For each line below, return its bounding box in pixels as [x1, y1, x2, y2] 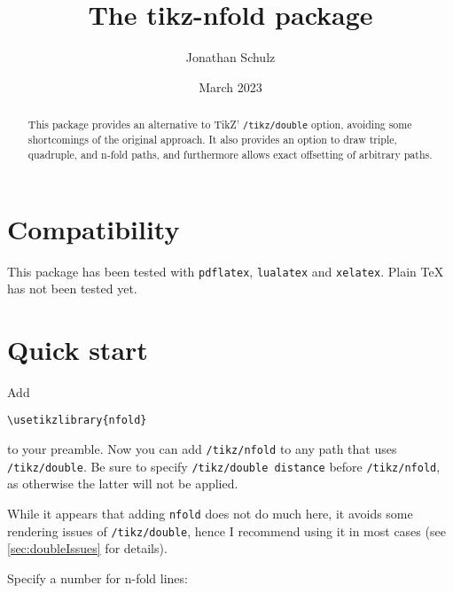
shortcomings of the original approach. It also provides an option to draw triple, [27, 132, 397, 147]
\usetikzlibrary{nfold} [7, 414, 147, 427]
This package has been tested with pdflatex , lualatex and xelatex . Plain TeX [7, 261, 444, 280]
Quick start [7, 331, 148, 367]
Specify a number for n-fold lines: [7, 568, 188, 587]
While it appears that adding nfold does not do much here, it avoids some [7, 504, 413, 523]
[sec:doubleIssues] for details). [7, 539, 168, 558]
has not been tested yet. [7, 279, 137, 298]
